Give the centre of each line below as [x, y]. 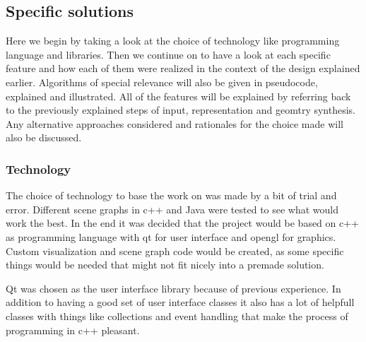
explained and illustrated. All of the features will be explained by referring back [178, 96]
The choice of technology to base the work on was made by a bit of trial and [171, 195]
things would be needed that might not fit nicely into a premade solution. [165, 265]
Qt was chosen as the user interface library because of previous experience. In [173, 288]
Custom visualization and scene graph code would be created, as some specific [175, 250]
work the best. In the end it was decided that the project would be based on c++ [183, 223]
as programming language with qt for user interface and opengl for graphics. [171, 236]
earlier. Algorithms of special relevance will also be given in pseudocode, [162, 82]
